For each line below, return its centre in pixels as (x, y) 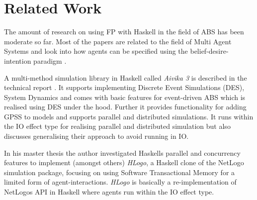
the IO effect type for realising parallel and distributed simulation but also (117, 126)
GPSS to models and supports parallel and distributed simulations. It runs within (129, 116)
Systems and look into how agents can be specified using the (96, 51)
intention (18, 60)
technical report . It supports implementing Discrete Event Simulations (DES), (124, 87)
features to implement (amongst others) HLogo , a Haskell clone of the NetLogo (124, 162)
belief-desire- (209, 51)
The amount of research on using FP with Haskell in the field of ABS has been (124, 32)
